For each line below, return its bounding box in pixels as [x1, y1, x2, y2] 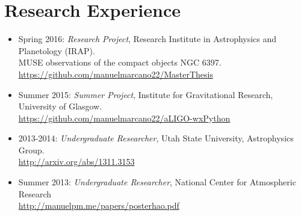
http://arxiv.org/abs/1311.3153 [18, 155, 135, 168]
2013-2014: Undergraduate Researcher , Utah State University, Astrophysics [18, 132, 294, 144]
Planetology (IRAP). [18, 44, 95, 57]
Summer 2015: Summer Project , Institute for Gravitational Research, [18, 88, 273, 100]
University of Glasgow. [18, 100, 102, 113]
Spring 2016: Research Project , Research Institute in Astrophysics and [18, 32, 277, 45]
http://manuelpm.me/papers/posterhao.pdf [18, 199, 179, 212]
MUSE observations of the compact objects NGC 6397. [18, 56, 222, 69]
